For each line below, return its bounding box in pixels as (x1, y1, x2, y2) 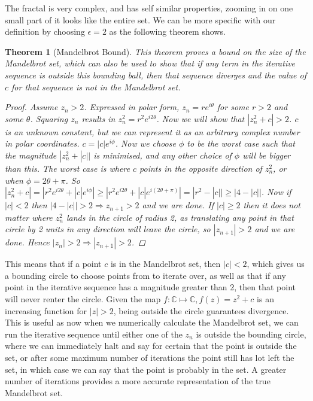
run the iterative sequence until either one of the (5, 327, 183, 340)
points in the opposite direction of (139, 162, 262, 174)
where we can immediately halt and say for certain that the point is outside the (5, 339, 297, 352)
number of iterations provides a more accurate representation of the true (5, 375, 271, 387)
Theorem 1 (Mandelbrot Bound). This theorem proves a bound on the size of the (5, 45, 306, 57)
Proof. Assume (5, 101, 58, 113)
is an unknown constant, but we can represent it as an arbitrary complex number (5, 125, 300, 138)
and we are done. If (142, 199, 214, 211)
